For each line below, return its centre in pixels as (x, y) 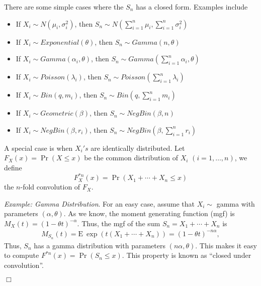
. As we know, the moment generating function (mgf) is (149, 213)
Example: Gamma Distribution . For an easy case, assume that (99, 203)
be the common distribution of (131, 158)
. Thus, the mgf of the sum (119, 223)
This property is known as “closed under (189, 255)
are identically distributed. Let (138, 148)
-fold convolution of (50, 187)
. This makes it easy (226, 245)
